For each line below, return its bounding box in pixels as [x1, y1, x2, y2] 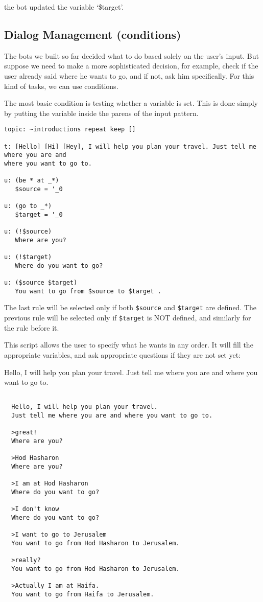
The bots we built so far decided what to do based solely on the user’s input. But [4, 50, 259, 61]
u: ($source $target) [4, 279, 78, 287]
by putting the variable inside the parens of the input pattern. [4, 107, 199, 118]
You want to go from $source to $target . [15, 287, 161, 295]
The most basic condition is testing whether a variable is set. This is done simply [4, 98, 258, 108]
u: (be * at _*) [4, 177, 59, 184]
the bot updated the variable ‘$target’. [4, 2, 124, 12]
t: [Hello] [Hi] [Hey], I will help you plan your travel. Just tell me [4, 143, 256, 150]
